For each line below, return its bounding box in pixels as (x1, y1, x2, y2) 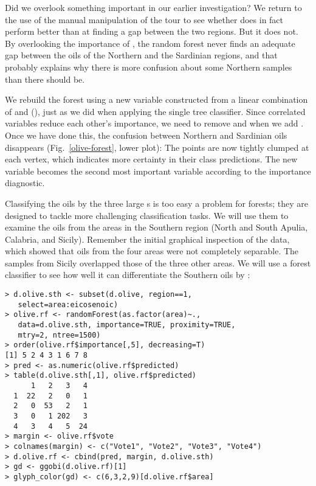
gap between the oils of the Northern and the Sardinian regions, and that (5, 49, 278, 61)
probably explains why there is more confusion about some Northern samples (5, 60, 292, 73)
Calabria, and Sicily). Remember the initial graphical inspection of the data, (5, 232, 290, 245)
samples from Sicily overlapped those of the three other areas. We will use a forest (5, 256, 311, 269)
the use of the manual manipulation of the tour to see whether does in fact (5, 13, 284, 26)
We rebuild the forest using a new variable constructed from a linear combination (5, 93, 308, 106)
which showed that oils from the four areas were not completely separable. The (5, 245, 299, 257)
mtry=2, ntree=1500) (18, 330, 101, 339)
